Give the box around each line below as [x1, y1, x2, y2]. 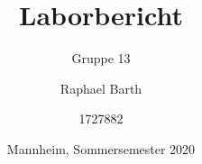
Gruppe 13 [71, 49, 131, 68]
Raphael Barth [60, 78, 142, 97]
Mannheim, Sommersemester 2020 [6, 139, 196, 158]
